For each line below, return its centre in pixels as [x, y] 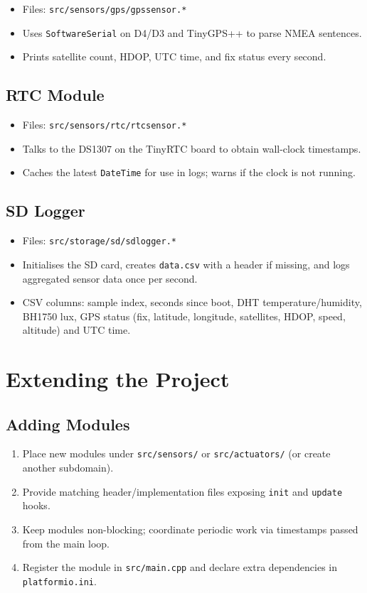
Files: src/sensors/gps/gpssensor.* [105, 9]
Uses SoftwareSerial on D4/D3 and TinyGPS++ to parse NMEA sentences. [192, 32]
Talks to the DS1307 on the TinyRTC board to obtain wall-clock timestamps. [192, 148]
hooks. [36, 505]
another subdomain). [68, 468]
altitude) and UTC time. [76, 330]
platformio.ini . [59, 581]
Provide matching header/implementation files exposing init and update [182, 491]
